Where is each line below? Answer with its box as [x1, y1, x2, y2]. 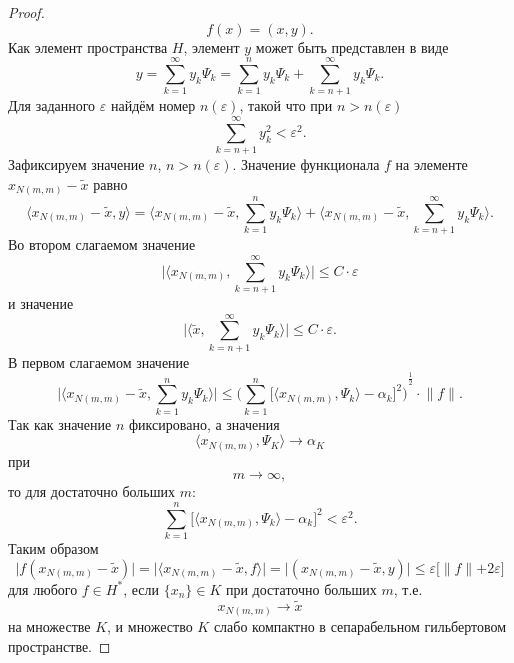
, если [123, 578, 159, 599]
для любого [8, 578, 78, 599]
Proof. [8, 2, 45, 22]
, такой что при [239, 95, 333, 116]
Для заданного [8, 95, 96, 116]
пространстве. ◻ [8, 635, 111, 656]
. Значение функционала [232, 154, 380, 175]
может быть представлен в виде [255, 36, 449, 57]
